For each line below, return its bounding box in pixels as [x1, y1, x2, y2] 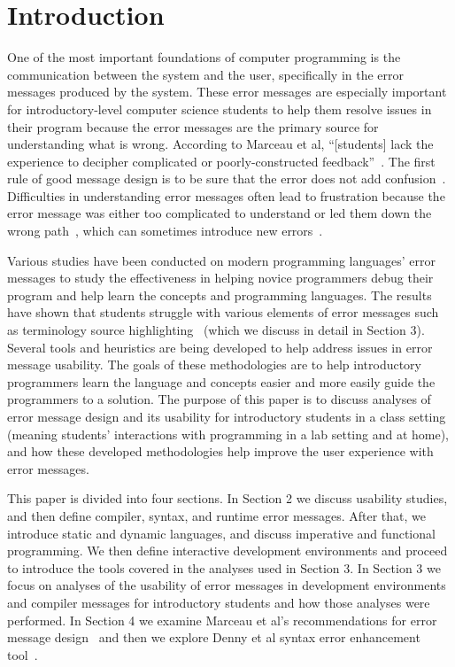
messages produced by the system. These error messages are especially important [7, 82, 447, 101]
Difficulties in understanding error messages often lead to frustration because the [7, 186, 445, 205]
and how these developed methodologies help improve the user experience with [7, 442, 434, 461]
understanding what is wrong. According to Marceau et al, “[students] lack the [7, 135, 434, 153]
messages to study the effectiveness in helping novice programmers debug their [7, 268, 434, 287]
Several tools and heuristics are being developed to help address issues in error [7, 337, 433, 356]
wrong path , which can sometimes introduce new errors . [7, 221, 323, 240]
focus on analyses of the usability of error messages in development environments [7, 576, 446, 594]
